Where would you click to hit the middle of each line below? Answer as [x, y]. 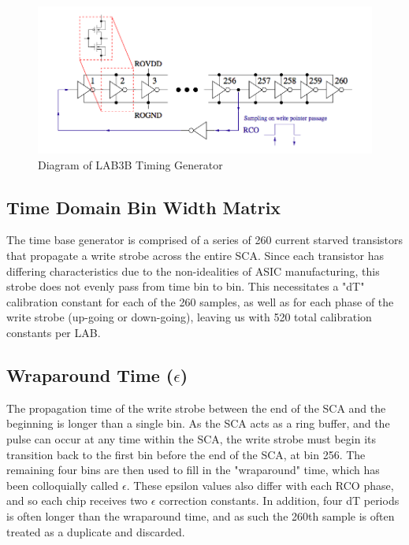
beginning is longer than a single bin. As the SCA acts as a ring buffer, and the [198, 423]
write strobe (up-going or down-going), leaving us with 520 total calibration [189, 317]
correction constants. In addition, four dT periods [279, 501]
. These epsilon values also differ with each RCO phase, [260, 485]
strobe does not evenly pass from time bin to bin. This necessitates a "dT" [186, 286]
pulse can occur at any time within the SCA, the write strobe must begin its [191, 439]
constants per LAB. [54, 333]
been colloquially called [63, 485]
